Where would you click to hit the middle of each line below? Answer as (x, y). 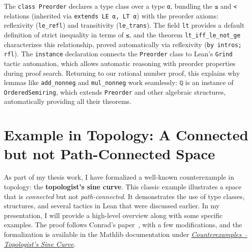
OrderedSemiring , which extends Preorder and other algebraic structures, (115, 92)
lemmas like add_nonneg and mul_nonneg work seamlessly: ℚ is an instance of (119, 82)
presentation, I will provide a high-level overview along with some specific (113, 215)
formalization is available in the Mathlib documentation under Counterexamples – (126, 234)
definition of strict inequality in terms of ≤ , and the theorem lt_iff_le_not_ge (122, 34)
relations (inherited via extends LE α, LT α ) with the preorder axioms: (111, 15)
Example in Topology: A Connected (126, 135)
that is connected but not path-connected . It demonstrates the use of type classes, (124, 196)
